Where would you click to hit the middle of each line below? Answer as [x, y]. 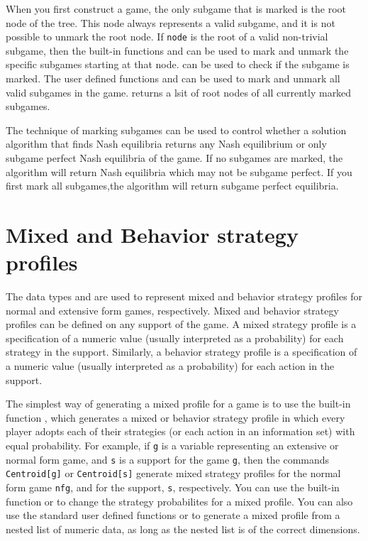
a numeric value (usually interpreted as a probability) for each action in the [170, 366]
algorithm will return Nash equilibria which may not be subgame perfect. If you [179, 171]
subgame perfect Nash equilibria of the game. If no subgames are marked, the [174, 158]
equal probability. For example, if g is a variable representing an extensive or [172, 446]
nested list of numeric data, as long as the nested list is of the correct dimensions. [183, 529]
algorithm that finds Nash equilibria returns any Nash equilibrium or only [166, 144]
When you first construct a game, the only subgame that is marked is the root [176, 9]
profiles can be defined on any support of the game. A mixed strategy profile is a [181, 324]
